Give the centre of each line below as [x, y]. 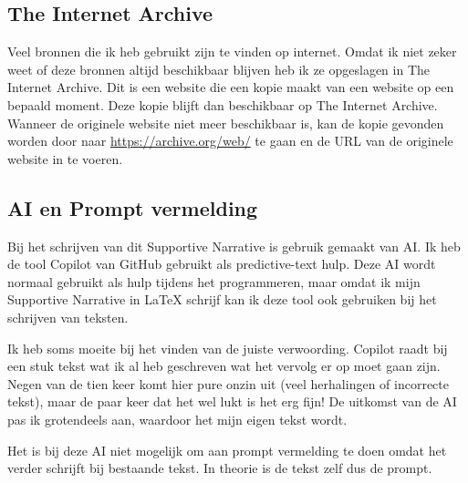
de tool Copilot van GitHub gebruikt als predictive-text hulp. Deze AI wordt [222, 264]
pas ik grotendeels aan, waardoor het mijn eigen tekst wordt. [177, 419]
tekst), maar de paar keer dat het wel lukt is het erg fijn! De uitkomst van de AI [232, 401]
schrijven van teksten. [68, 317]
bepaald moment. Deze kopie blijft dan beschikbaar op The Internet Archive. [223, 104]
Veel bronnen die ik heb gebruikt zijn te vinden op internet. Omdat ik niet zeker [232, 51]
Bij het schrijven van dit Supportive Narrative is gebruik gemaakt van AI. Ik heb [234, 246]
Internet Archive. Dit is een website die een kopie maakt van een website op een [231, 87]
